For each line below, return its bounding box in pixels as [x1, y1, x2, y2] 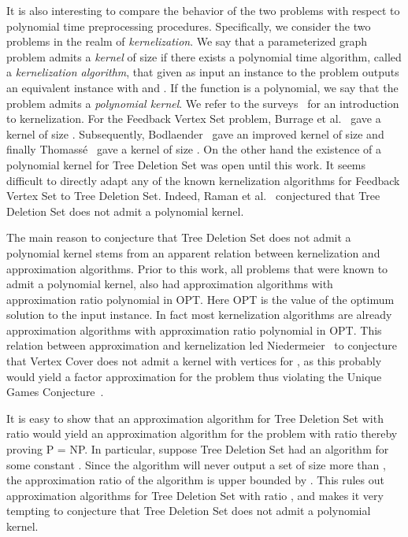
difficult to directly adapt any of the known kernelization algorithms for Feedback [6, 172, 400, 188]
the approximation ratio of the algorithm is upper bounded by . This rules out [6, 472, 384, 488]
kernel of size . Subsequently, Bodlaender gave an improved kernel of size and [6, 125, 384, 142]
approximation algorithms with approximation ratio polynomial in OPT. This [6, 321, 382, 338]
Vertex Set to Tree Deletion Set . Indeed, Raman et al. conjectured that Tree [6, 187, 380, 204]
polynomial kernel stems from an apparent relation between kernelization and [6, 244, 380, 261]
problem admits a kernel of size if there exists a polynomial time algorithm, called [6, 48, 402, 65]
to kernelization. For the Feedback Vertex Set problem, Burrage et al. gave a [6, 110, 381, 127]
